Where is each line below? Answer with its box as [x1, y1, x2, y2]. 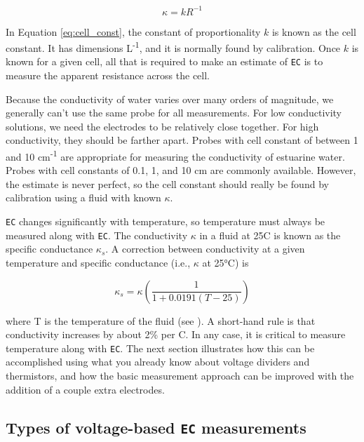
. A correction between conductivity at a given [105, 241, 305, 256]
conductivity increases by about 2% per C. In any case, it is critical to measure [6, 327, 346, 342]
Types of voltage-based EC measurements [6, 416, 306, 438]
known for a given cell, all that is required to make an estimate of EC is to [6, 54, 323, 69]
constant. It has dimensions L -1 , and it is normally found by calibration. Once [6, 39, 341, 55]
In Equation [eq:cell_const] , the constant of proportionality [6, 24, 261, 39]
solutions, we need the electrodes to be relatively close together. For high [6, 119, 319, 133]
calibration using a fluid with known [6, 190, 161, 205]
